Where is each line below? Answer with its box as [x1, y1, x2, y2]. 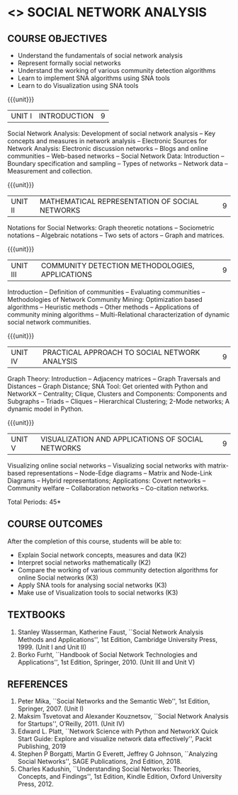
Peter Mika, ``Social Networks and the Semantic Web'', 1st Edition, [17, 697, 210, 706]
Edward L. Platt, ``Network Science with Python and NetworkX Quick [17, 727, 218, 735]
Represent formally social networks [17, 59, 122, 67]
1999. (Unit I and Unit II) [17, 643, 87, 651]
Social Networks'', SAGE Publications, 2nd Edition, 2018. [17, 757, 182, 766]
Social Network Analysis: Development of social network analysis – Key [7, 129, 216, 137]
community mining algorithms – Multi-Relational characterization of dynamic [7, 310, 230, 319]
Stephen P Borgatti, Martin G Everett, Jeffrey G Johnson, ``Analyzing [17, 750, 218, 758]
